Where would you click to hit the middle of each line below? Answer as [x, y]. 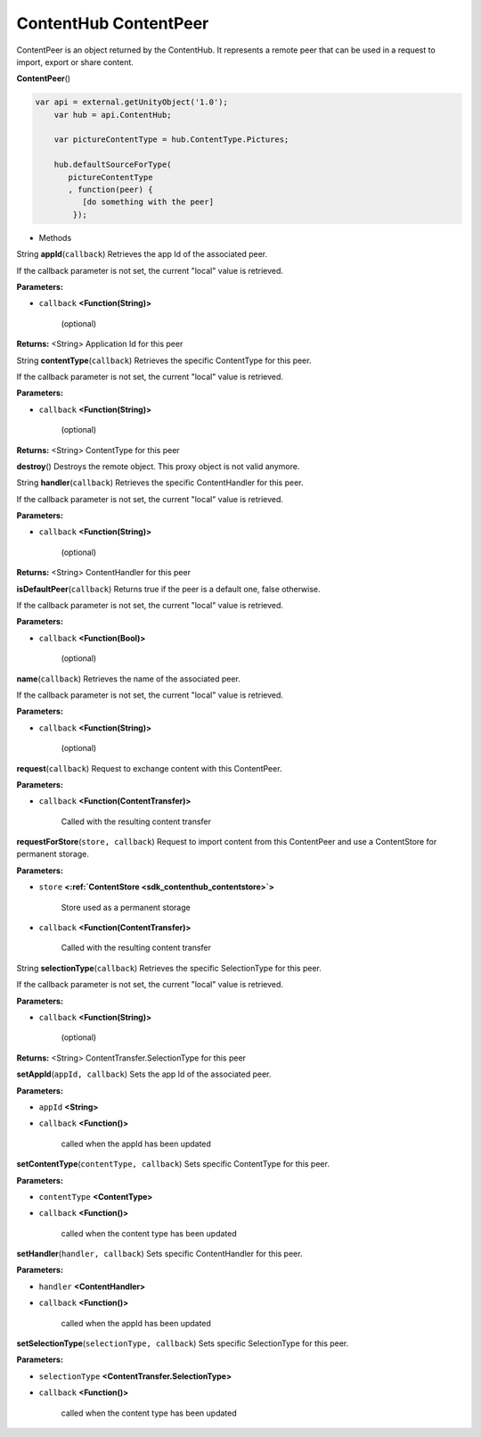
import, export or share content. [75, 62]
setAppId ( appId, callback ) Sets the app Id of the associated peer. [144, 1074]
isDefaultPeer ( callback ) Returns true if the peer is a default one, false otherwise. [168, 589]
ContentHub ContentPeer [113, 23]
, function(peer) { [110, 190]
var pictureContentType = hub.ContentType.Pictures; [171, 140]
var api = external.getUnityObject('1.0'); [132, 102]
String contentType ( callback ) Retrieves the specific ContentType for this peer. [164, 360]
